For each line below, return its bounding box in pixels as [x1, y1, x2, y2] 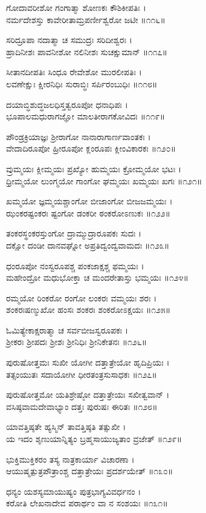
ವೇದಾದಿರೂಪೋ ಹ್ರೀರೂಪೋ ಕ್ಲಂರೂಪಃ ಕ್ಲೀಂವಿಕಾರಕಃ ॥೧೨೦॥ [6, 142, 176, 155]
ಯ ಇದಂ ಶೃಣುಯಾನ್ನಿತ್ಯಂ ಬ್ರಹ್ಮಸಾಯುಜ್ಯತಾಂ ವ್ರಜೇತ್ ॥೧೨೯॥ [6, 432, 182, 445]
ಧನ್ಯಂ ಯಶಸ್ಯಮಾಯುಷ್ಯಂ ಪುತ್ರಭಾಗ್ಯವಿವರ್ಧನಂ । [6, 485, 141, 497]
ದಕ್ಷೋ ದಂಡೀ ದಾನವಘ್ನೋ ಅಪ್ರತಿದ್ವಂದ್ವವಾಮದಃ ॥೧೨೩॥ [6, 238, 170, 251]
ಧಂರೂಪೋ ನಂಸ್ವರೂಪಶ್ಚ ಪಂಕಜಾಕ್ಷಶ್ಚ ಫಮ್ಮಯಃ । [6, 259, 144, 272]
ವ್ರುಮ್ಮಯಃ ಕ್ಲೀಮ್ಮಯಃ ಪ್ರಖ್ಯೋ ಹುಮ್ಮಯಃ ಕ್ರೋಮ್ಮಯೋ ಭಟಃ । [6, 162, 182, 175]
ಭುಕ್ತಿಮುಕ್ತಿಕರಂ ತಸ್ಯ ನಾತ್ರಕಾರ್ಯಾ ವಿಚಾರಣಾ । [6, 452, 135, 465]
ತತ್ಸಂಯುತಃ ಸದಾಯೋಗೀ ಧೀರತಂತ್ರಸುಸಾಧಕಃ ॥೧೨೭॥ [6, 367, 157, 380]
